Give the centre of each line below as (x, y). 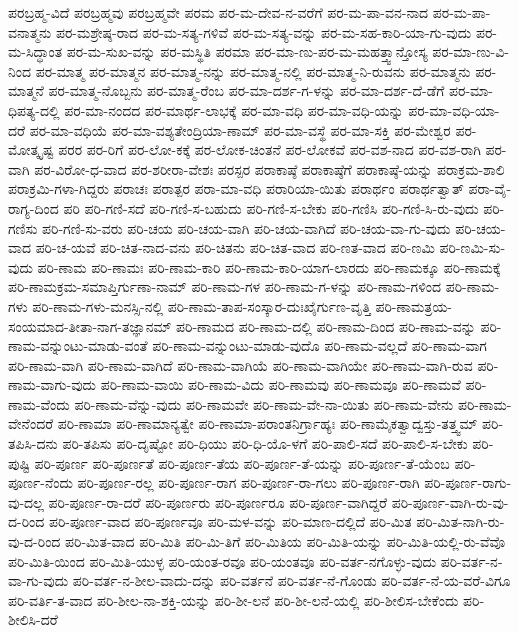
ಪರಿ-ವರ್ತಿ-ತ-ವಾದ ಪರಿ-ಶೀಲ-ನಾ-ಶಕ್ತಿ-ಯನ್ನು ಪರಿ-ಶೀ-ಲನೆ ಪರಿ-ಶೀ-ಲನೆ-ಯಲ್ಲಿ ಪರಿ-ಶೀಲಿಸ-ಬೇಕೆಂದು (233, 599)
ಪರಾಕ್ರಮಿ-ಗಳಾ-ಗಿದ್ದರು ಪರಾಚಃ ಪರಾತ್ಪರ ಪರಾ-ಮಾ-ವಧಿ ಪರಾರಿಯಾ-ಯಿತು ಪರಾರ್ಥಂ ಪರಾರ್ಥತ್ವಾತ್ (236, 188)
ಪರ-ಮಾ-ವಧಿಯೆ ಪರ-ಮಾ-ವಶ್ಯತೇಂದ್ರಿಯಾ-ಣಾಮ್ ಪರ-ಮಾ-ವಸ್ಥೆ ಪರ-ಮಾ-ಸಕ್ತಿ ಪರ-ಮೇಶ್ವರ (240, 129)
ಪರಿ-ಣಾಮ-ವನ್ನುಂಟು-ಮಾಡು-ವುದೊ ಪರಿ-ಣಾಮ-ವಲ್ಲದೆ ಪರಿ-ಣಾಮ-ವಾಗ (319, 345)
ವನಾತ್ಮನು (30, 31)
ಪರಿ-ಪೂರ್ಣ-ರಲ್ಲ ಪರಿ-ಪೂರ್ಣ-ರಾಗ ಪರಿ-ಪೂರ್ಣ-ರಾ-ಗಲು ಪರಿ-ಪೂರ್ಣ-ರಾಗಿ (248, 482)
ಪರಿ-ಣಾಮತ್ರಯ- (414, 305)
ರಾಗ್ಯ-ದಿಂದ (33, 207)
